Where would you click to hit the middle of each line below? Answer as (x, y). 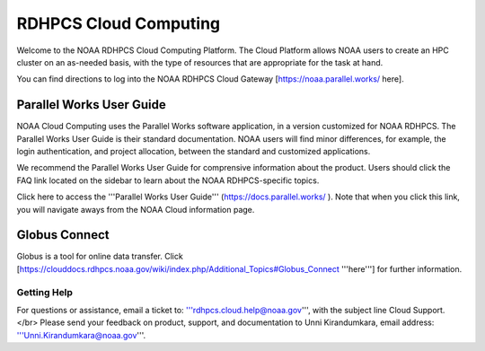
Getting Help (45, 292)
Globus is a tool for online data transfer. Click (100, 257)
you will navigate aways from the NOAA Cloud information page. (136, 209)
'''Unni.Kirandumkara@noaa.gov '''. (81, 335)
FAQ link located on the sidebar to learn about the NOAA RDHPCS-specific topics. (168, 180)
